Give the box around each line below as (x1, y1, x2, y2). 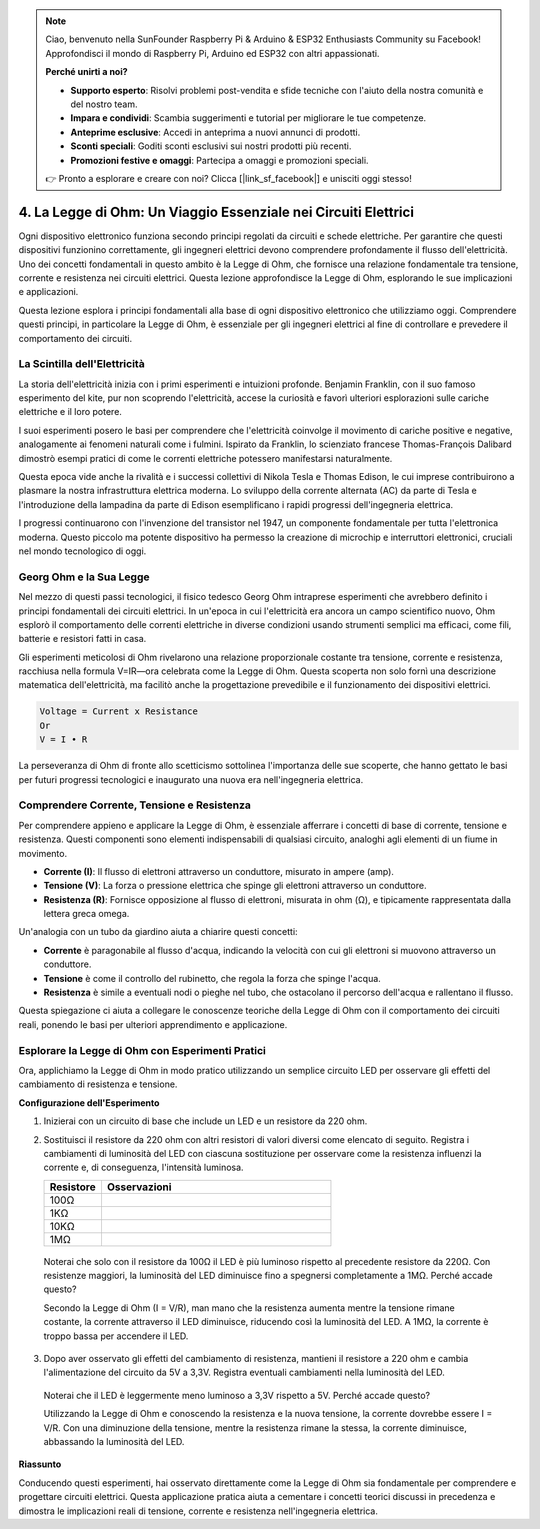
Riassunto (18, 1458, 62, 1470)
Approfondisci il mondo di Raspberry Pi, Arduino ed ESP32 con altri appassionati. (45, 47, 380, 59)
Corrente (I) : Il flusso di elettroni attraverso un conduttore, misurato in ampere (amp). (43, 865, 395, 877)
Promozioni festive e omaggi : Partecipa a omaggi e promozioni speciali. (70, 154, 369, 166)
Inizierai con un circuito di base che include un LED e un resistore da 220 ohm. (43, 1115, 368, 1127)
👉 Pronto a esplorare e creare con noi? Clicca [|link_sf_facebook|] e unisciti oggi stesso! (45, 172, 412, 184)
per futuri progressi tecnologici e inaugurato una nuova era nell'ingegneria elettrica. (18, 773, 364, 785)
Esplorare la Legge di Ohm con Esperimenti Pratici (18, 1043, 267, 1057)
